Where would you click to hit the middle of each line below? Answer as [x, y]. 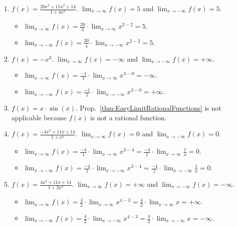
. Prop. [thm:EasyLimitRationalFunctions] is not [148, 108]
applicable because [39, 117]
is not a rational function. [128, 117]
